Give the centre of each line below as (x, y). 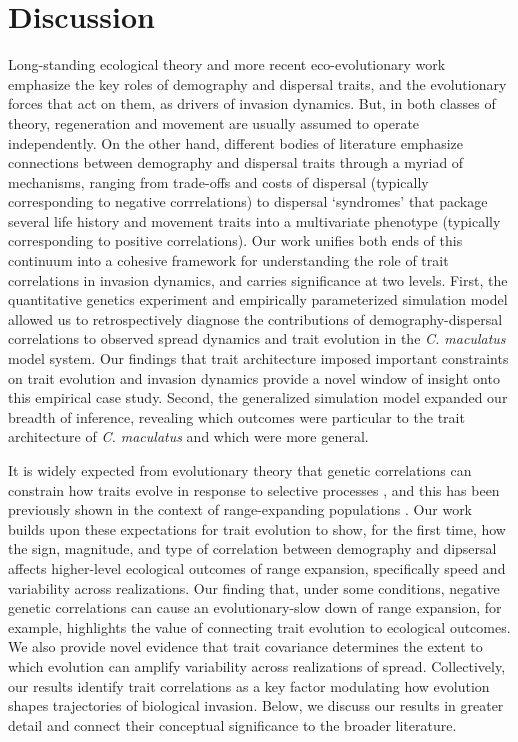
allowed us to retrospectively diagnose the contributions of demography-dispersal (255, 318)
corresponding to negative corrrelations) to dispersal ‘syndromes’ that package (248, 201)
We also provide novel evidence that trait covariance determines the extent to (245, 646)
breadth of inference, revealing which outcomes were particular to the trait (236, 416)
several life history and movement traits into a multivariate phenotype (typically (254, 220)
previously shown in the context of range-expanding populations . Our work (240, 509)
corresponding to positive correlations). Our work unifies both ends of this (235, 240)
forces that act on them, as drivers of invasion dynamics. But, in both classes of (252, 103)
